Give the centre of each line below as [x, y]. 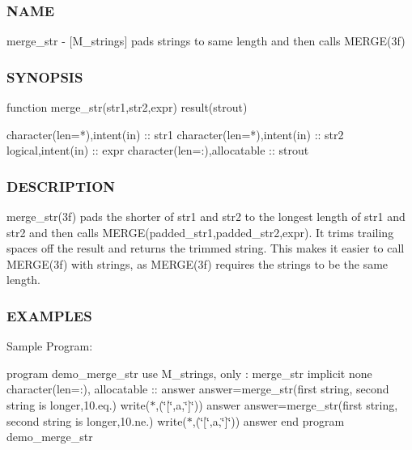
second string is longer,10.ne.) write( [97, 420]
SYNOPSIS [45, 76]
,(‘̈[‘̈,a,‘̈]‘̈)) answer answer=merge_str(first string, [277, 405]
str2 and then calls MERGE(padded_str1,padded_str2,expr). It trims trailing [200, 232]
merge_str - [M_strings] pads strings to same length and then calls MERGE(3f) [206, 41]
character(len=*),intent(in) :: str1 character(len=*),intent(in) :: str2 [175, 134]
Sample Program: [50, 346]
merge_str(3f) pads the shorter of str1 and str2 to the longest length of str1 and [206, 217]
